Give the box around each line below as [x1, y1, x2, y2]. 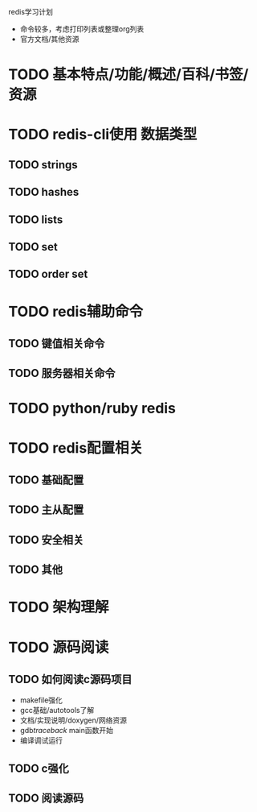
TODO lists [8, 213, 63, 226]
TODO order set [8, 267, 88, 281]
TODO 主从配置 [8, 503, 84, 517]
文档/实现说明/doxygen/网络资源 [19, 715, 127, 725]
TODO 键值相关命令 [8, 337, 105, 350]
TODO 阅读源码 [8, 792, 84, 806]
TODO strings [8, 158, 78, 172]
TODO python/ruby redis [8, 400, 177, 417]
